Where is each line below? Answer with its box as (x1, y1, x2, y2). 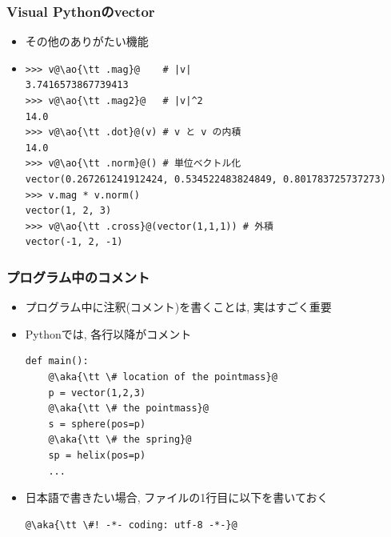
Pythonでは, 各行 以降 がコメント (25, 325, 192, 342)
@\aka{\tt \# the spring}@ (48, 434, 192, 446)
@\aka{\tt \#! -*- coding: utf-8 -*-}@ (25, 519, 237, 531)
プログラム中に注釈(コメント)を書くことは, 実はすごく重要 (25, 299, 332, 315)
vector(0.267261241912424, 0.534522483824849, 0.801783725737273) (25, 173, 386, 185)
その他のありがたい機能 (25, 33, 149, 50)
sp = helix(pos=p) (48, 449, 146, 461)
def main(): (25, 355, 89, 367)
